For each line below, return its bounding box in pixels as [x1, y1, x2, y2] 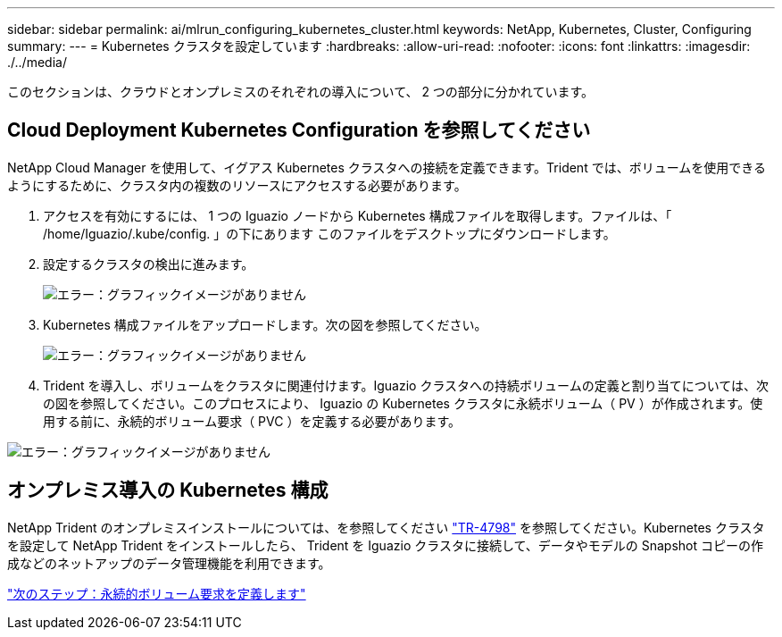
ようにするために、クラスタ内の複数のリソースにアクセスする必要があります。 [7, 177, 467, 193]
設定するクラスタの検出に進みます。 [43, 256, 254, 272]
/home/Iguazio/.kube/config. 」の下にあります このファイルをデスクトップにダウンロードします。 [43, 225, 616, 241]
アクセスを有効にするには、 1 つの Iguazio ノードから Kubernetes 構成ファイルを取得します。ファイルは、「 [43, 207, 672, 223]
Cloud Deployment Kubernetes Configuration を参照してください [7, 119, 591, 142]
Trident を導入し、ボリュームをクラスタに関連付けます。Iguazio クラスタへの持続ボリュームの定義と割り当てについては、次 [43, 377, 770, 393]
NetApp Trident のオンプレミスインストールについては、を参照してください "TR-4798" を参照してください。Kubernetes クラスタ [7, 519, 765, 535]
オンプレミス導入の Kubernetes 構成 [7, 479, 329, 502]
